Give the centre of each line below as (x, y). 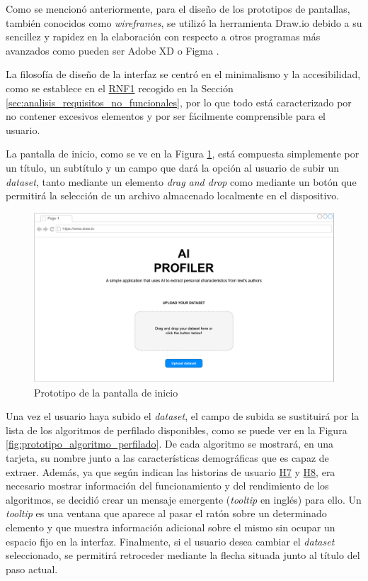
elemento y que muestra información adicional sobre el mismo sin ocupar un (171, 527)
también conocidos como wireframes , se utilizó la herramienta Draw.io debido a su (184, 22)
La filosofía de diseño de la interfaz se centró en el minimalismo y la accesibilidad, (183, 74)
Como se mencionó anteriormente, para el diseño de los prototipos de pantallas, (178, 9)
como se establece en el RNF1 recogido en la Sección (120, 88)
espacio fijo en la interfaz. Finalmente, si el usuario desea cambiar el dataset (170, 541)
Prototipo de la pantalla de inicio (106, 392)
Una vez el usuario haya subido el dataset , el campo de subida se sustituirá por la (183, 416)
